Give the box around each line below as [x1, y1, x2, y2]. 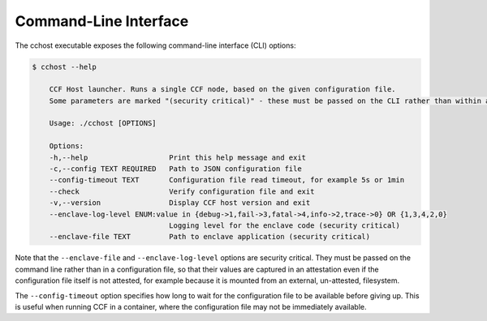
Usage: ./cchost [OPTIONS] [49, 118, 157, 128]
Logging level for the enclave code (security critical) [169, 221, 401, 230]
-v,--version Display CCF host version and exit [49, 199, 311, 208]
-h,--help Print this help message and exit [49, 152, 307, 162]
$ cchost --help [32, 62, 97, 71]
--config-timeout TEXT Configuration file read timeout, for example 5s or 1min [49, 175, 405, 185]
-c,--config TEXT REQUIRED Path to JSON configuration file [49, 165, 302, 173]
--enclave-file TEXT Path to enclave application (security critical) [49, 232, 371, 242]
